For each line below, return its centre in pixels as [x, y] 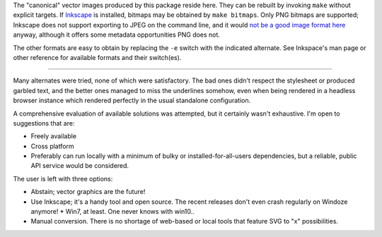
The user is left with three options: [63, 178]
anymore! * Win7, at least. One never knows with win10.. [112, 212]
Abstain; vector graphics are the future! [88, 192]
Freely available [54, 136]
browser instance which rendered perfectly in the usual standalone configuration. [132, 101]
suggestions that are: [44, 123]
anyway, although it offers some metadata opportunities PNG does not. [117, 35]
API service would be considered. [80, 166]
